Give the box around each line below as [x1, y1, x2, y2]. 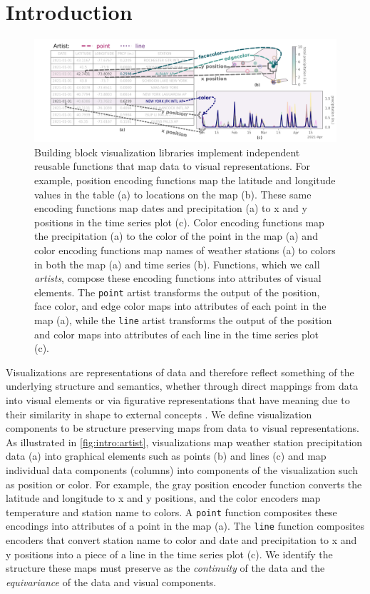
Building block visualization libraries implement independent [34, 144, 300, 159]
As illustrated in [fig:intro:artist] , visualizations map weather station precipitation [6, 434, 363, 449]
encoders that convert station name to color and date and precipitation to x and [6, 533, 357, 548]
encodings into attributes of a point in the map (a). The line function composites [6, 518, 365, 533]
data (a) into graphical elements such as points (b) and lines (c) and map [6, 448, 327, 463]
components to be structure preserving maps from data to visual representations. [6, 421, 359, 436]
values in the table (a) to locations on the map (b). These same [34, 186, 312, 201]
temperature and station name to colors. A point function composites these [6, 504, 337, 519]
